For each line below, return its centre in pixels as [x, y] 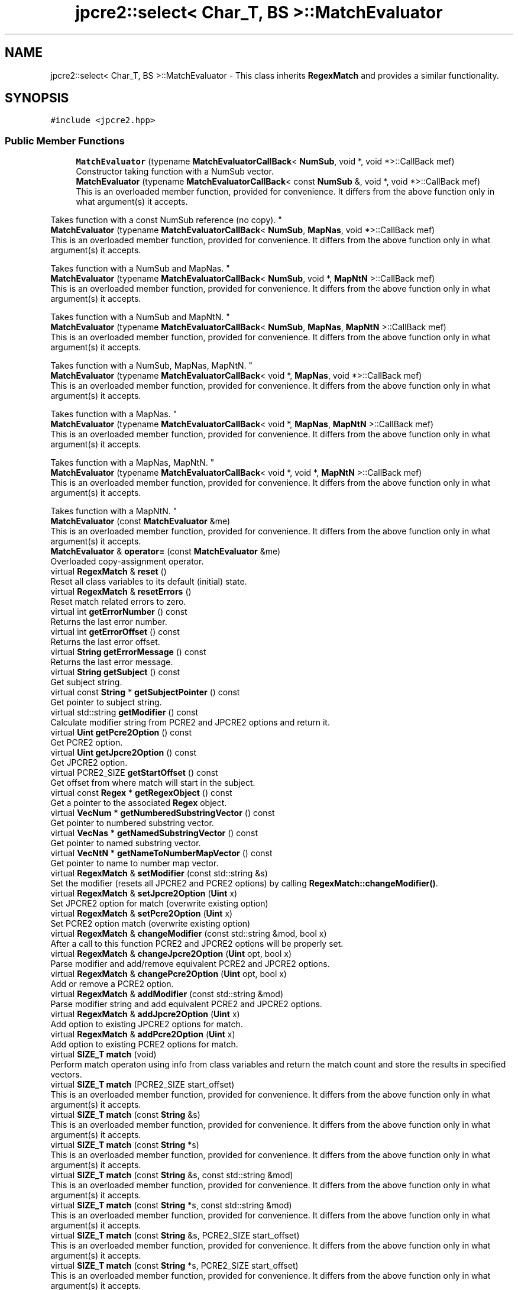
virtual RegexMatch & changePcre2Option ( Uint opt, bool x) [169, 974]
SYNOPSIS [37, 98]
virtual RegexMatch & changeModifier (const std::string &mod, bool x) [189, 934]
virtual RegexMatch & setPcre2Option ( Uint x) [142, 914]
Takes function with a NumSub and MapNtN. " [140, 317]
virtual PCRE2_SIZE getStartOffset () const [134, 773]
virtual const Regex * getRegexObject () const [141, 793]
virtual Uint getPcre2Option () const [121, 733]
